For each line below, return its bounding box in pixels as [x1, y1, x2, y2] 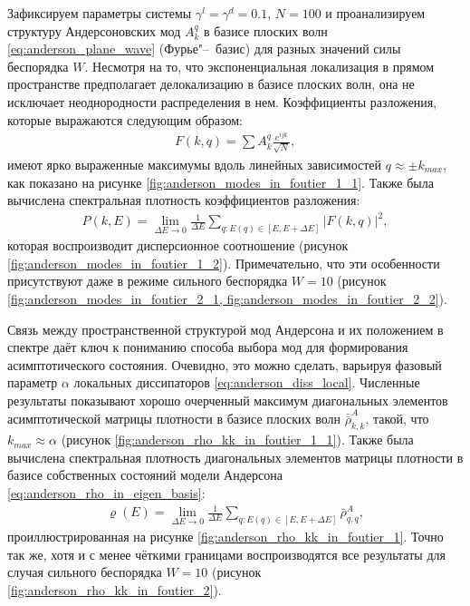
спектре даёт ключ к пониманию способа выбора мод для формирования [7, 337, 408, 357]
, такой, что [365, 409, 429, 428]
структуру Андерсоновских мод [7, 21, 181, 40]
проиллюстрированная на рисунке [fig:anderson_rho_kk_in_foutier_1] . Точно [7, 527, 444, 546]
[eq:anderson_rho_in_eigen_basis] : [7, 483, 206, 502]
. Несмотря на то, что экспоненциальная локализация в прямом [84, 56, 435, 75]
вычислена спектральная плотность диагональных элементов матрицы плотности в [7, 447, 464, 466]
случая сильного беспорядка [7, 562, 162, 582]
